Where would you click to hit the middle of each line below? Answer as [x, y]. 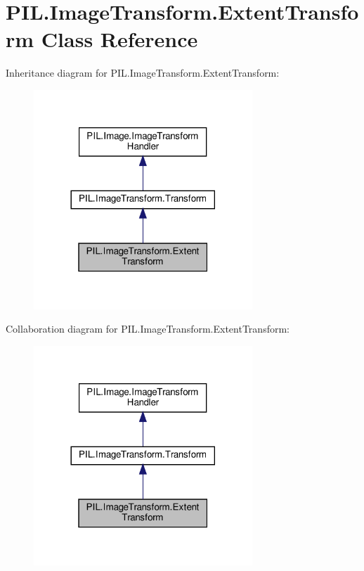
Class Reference [119, 39]
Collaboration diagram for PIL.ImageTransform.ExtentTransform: [148, 329]
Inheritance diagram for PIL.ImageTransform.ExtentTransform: [143, 73]
